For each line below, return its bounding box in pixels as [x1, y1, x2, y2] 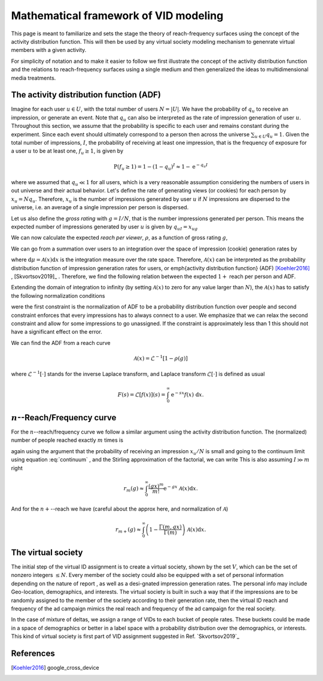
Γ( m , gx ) [159, 524, 182, 530]
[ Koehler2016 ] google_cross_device [11, 664, 99, 671]
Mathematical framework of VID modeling [11, 9, 224, 22]
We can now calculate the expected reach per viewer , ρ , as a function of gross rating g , [11, 234, 228, 242]
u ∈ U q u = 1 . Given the [254, 130, 309, 139]
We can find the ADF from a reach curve [11, 339, 111, 346]
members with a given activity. [11, 47, 87, 54]
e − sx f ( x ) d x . [170, 390, 205, 398]
